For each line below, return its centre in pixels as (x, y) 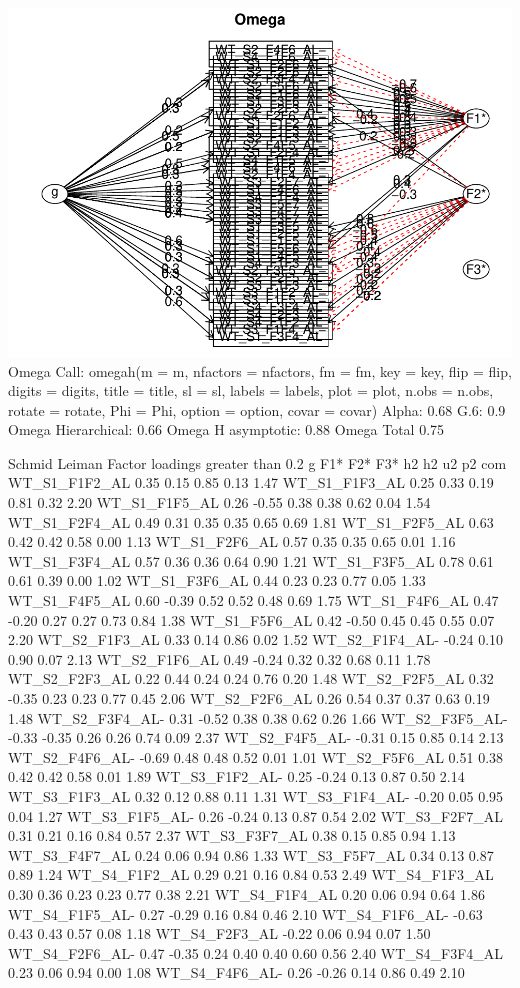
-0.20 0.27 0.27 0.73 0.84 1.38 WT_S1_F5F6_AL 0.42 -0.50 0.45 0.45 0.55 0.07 (251, 619)
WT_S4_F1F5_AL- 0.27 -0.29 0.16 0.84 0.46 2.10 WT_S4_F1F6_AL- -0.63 (245, 913)
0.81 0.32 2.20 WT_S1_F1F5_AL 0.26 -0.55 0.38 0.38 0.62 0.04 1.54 (219, 502)
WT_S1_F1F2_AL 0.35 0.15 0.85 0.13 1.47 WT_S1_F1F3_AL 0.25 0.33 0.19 (251, 482)
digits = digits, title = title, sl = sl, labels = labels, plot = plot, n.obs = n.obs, (251, 390)
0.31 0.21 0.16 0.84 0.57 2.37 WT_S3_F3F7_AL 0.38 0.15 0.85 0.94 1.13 (232, 835)
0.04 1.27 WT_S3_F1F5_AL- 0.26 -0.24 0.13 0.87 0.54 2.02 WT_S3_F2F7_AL (256, 815)
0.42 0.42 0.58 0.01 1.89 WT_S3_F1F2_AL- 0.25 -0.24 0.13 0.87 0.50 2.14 (236, 776)
